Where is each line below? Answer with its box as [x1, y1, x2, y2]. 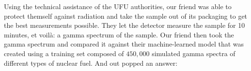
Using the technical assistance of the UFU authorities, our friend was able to [4, 1, 232, 11]
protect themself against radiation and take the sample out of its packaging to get [4, 11, 248, 21]
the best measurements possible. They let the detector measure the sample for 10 [4, 20, 245, 30]
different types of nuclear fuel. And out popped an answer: [4, 58, 178, 68]
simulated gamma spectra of [152, 48, 235, 58]
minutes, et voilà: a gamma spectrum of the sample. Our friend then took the [4, 29, 234, 39]
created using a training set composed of [4, 48, 124, 58]
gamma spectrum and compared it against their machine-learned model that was [4, 39, 244, 49]
